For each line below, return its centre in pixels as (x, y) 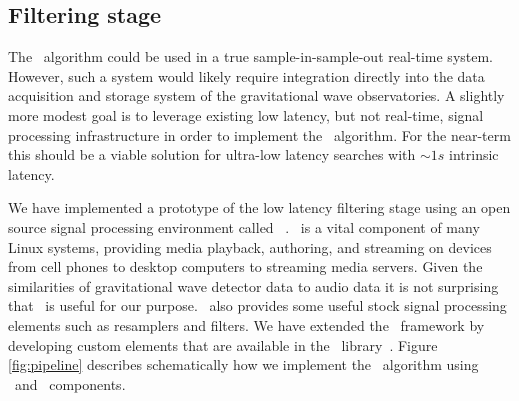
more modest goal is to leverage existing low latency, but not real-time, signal (246, 114)
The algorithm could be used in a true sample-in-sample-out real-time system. (251, 56)
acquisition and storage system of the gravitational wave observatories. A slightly (256, 95)
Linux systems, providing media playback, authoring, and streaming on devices (250, 246)
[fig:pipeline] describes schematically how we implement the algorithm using (243, 364)
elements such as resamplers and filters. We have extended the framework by (246, 324)
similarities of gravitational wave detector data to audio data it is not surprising (253, 285)
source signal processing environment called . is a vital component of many (244, 226)
